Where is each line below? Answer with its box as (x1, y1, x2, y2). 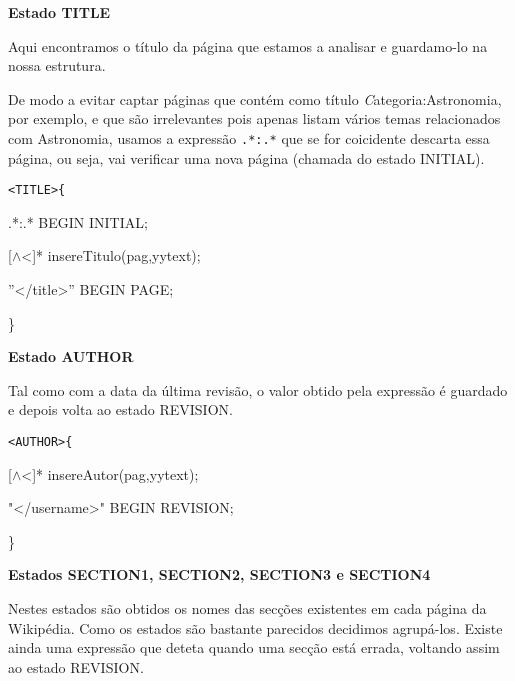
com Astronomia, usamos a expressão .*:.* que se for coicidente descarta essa (8, 127, 490, 148)
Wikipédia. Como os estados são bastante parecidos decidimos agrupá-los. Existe (8, 617, 503, 638)
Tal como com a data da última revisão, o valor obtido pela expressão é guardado (8, 379, 508, 400)
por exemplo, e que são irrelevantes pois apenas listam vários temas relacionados (8, 108, 501, 129)
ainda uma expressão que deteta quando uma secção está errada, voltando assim (8, 637, 500, 658)
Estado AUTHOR (8, 346, 134, 367)
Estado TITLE (8, 2, 111, 22)
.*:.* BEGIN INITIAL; (8, 211, 148, 232)
